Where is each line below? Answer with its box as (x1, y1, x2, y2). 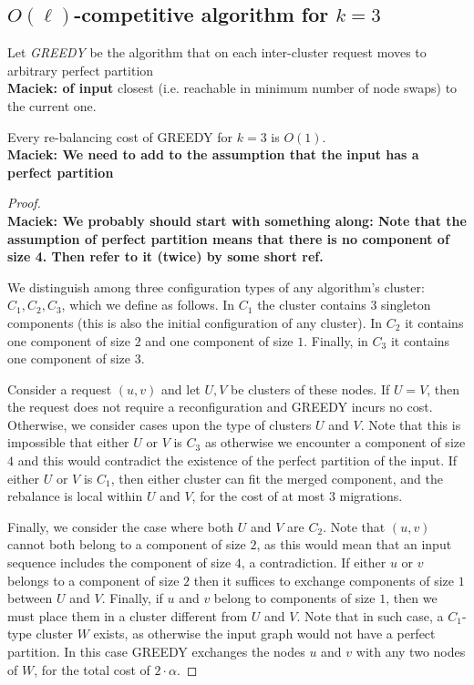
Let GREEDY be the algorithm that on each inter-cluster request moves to (7, 43, 427, 62)
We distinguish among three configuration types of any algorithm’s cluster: (7, 277, 425, 296)
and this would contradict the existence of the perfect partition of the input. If (17, 451, 458, 470)
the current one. (7, 96, 97, 115)
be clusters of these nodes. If (231, 379, 390, 398)
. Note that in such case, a (296, 606, 444, 625)
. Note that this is (360, 414, 461, 434)
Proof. (7, 193, 41, 212)
